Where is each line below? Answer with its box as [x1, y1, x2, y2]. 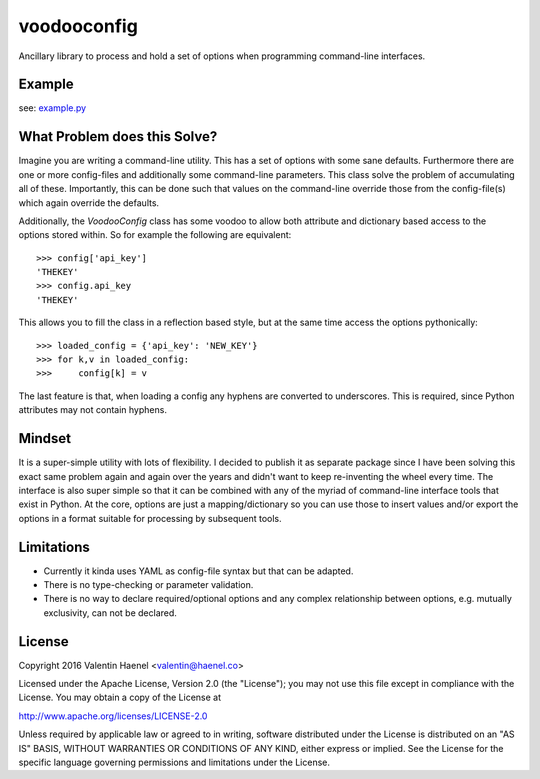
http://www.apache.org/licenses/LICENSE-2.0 [18, 710, 208, 722]
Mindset [18, 430, 72, 447]
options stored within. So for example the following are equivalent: [18, 229, 292, 241]
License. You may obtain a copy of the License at [18, 691, 222, 704]
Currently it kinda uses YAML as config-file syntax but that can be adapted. [43, 565, 354, 577]
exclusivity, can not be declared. [43, 606, 177, 619]
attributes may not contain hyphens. [18, 404, 167, 416]
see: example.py [18, 102, 87, 114]
